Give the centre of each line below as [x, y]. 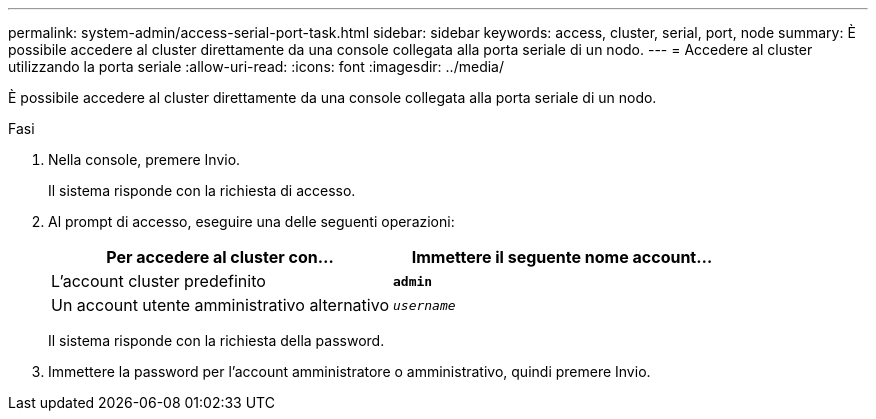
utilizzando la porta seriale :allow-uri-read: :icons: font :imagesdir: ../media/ [256, 66]
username [424, 305]
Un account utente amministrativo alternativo [220, 305]
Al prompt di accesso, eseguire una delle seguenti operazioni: [251, 221]
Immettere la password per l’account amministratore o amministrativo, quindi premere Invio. [349, 371]
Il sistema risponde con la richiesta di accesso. [202, 190]
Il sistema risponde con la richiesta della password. [216, 340]
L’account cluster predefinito [158, 281]
